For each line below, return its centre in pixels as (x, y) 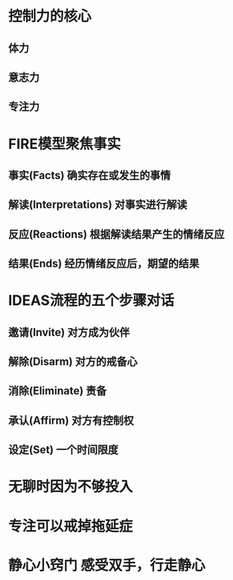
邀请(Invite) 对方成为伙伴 (69, 332)
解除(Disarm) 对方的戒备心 (73, 362)
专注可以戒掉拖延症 (71, 526)
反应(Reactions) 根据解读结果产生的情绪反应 (116, 234)
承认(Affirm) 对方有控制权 (71, 420)
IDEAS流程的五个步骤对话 (91, 301)
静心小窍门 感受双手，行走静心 (107, 565)
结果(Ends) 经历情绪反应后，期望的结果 (104, 263)
